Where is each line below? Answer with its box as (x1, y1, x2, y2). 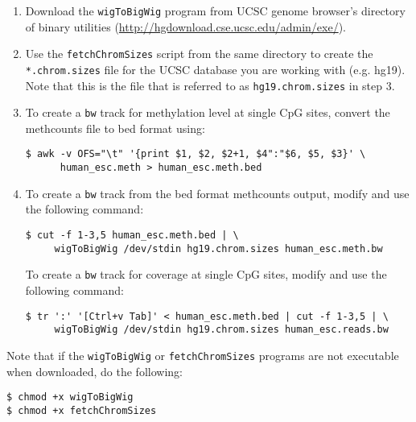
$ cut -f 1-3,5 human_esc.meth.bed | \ (25, 230, 239, 242)
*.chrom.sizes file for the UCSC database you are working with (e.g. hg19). (25, 60, 406, 77)
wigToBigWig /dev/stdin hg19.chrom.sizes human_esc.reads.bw (54, 324, 389, 336)
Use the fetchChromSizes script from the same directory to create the (25, 45, 373, 62)
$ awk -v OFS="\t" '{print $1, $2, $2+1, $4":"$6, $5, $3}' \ (25, 148, 366, 160)
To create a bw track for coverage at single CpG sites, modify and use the (25, 266, 387, 283)
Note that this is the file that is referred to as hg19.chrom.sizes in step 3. (25, 77, 395, 93)
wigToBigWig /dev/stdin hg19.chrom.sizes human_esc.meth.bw (54, 242, 383, 254)
